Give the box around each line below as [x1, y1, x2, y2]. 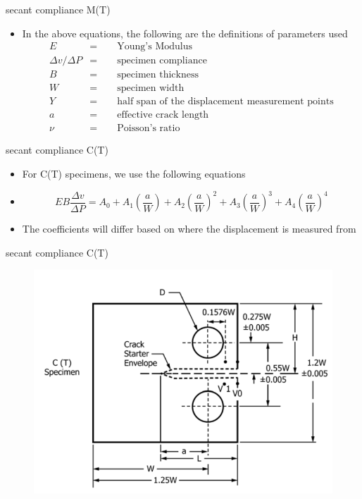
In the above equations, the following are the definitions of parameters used [22, 25, 348, 40]
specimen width [117, 83, 185, 94]
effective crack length [117, 110, 209, 121]
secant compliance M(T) [6, 2, 111, 16]
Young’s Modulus [117, 42, 192, 52]
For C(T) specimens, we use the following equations [22, 166, 246, 180]
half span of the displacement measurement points [117, 97, 334, 107]
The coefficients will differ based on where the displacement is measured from [22, 221, 356, 236]
